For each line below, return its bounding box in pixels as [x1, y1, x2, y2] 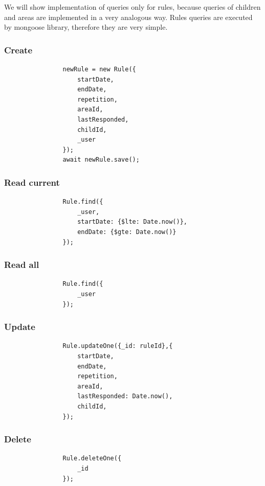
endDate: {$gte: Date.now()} [77, 228, 176, 236]
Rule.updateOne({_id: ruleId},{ [62, 342, 173, 350]
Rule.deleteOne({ [62, 455, 122, 462]
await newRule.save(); [62, 156, 140, 164]
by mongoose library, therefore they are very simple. [4, 22, 168, 32]
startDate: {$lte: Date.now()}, [77, 218, 187, 226]
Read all [4, 258, 39, 271]
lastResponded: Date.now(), [77, 393, 173, 400]
